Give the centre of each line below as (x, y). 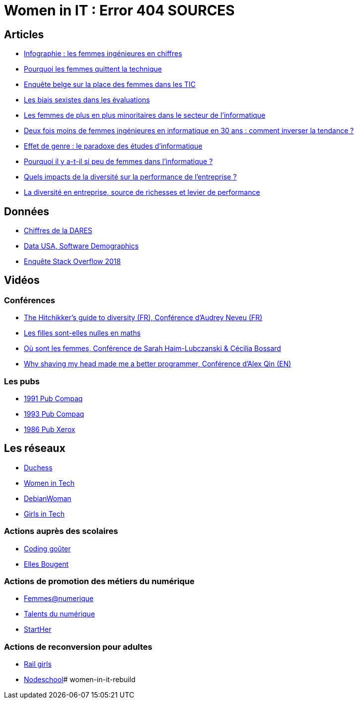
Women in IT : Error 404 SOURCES (119, 10)
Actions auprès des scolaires (61, 531)
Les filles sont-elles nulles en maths (82, 333)
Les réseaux (35, 448)
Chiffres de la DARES (58, 231)
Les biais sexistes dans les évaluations (87, 100)
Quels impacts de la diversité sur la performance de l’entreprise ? (130, 177)
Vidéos (22, 280)
